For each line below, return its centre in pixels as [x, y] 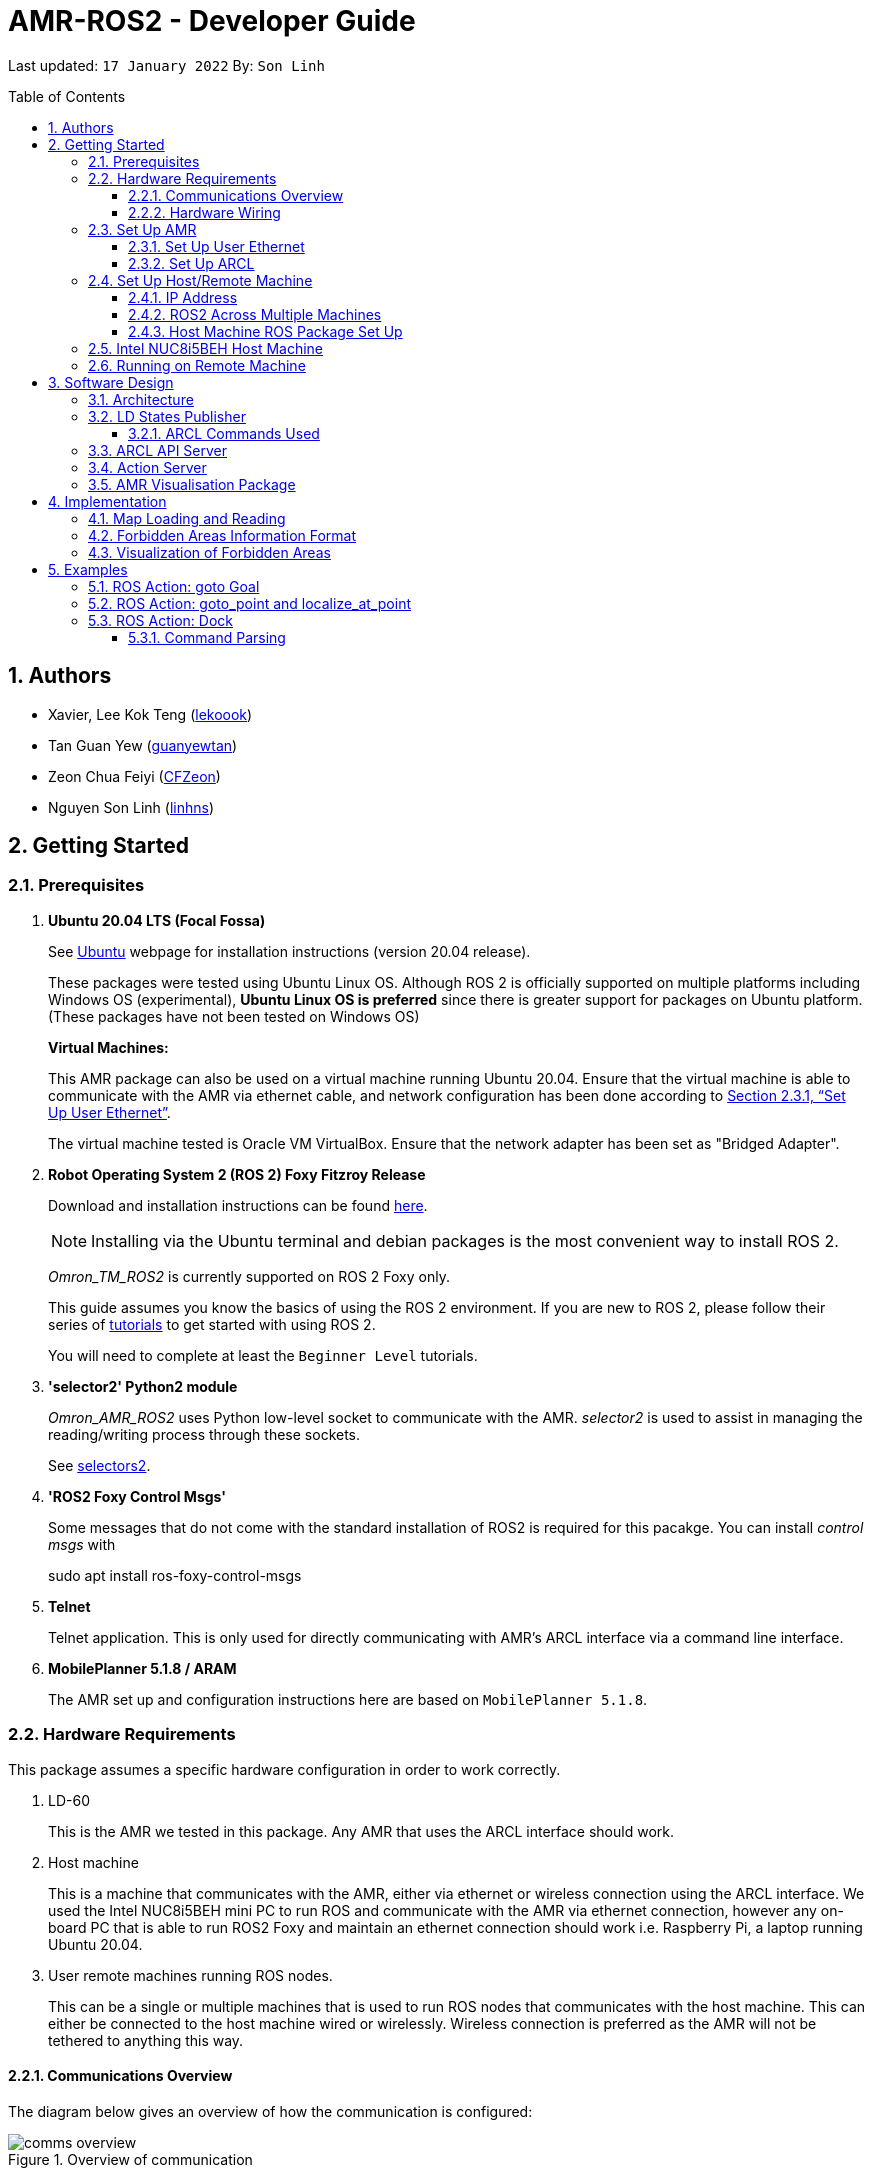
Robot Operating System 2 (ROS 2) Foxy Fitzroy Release [237, 1174]
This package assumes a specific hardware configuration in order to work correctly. [284, 1769]
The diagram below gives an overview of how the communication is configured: [270, 2111]
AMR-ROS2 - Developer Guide [212, 21]
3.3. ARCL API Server [158, 450]
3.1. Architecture [141, 399]
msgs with [82, 1544]
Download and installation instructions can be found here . [238, 1205]
